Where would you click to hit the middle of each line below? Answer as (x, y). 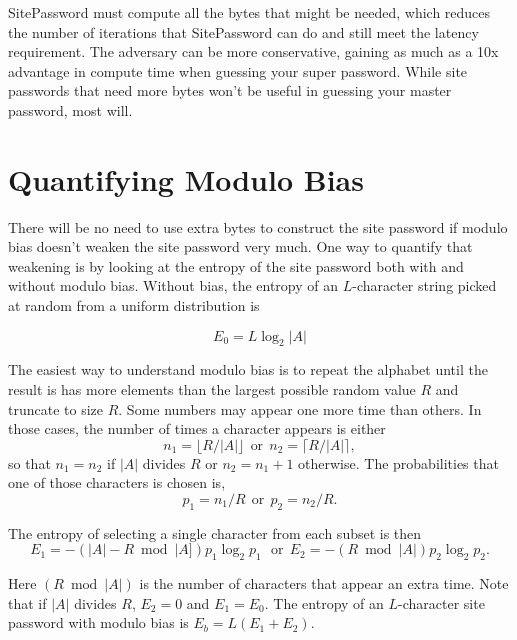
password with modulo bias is (98, 622)
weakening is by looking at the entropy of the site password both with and (236, 265)
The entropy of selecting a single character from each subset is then (215, 532)
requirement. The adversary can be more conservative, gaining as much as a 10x (253, 51)
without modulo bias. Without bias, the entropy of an (173, 285)
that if (27, 602)
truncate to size (55, 408)
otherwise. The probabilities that (398, 462)
